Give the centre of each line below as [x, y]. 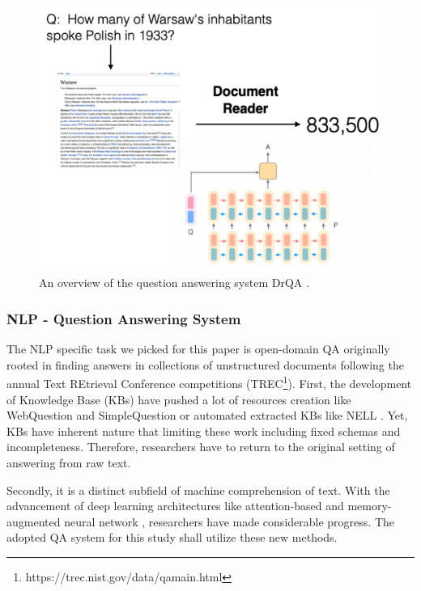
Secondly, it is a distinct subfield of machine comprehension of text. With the [198, 490]
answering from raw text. [69, 462]
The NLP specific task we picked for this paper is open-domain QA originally [198, 349]
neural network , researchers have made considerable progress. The [229, 521]
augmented [34, 521]
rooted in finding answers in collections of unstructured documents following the [205, 364]
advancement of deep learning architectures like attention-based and [175, 506]
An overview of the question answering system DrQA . [174, 283]
